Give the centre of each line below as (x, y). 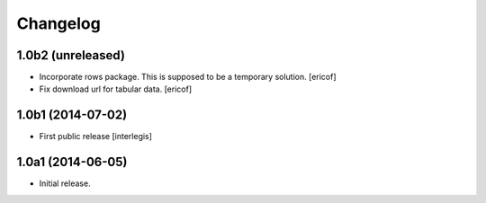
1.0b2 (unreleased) (71, 55)
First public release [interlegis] (96, 137)
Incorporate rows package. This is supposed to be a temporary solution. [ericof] (188, 77)
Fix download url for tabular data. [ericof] (116, 89)
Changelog (58, 23)
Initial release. (65, 183)
